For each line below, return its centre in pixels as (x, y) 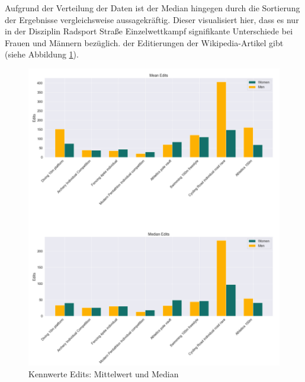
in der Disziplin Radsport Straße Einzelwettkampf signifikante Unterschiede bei (149, 31)
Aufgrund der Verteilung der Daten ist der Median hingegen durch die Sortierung (152, 8)
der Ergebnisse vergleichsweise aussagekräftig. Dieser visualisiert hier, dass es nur (152, 19)
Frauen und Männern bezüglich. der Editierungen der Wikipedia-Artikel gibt (144, 42)
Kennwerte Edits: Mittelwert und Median (104, 373)
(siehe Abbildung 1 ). (42, 54)
